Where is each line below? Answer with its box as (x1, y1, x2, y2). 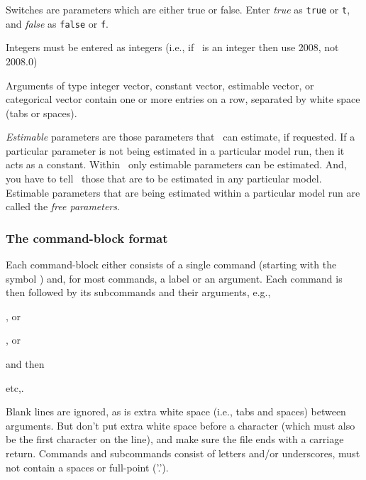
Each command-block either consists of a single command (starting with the (6, 257, 337, 272)
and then (6, 356, 45, 371)
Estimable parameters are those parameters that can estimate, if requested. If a (6, 129, 355, 144)
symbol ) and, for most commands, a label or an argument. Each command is (6, 271, 343, 285)
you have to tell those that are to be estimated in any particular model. (6, 171, 322, 186)
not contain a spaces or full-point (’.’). (6, 459, 169, 474)
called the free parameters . (6, 199, 120, 214)
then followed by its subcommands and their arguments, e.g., (6, 285, 271, 300)
